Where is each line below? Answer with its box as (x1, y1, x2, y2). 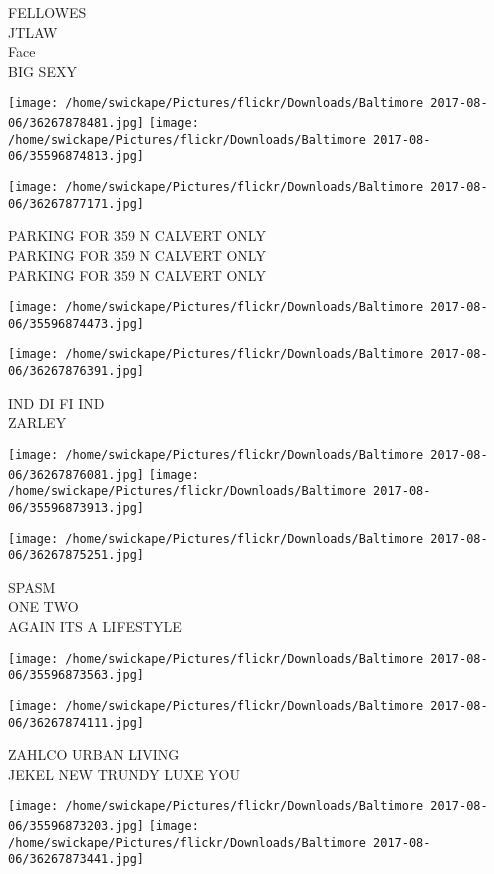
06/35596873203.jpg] (8, 819, 145, 834)
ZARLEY (8, 412, 67, 433)
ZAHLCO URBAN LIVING (8, 744, 180, 765)
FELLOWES (8, 2, 87, 22)
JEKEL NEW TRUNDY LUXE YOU (8, 763, 240, 784)
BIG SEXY (8, 60, 77, 81)
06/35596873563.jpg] (8, 668, 145, 683)
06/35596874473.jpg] (8, 316, 145, 331)
